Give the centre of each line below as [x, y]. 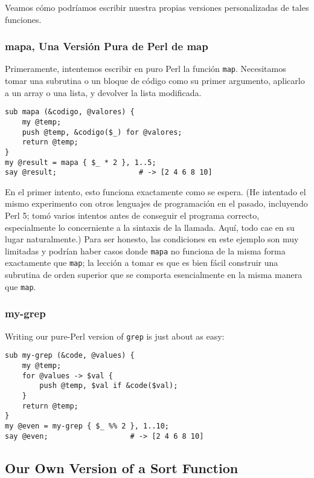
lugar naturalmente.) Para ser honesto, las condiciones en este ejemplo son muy [152, 239]
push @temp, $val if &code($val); [109, 386]
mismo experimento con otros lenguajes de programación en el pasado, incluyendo [156, 203]
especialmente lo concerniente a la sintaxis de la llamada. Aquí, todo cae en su [150, 227]
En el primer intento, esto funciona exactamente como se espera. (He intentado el [155, 191]
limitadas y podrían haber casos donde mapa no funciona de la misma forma [145, 250]
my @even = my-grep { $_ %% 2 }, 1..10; [87, 426]
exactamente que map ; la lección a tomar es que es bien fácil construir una [142, 263]
